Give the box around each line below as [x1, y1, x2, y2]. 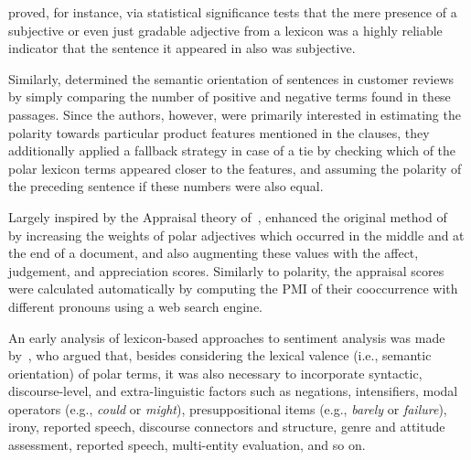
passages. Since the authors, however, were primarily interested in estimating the [8, 104, 461, 123]
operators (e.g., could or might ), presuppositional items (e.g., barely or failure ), [8, 399, 447, 418]
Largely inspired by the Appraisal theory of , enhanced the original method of [8, 207, 447, 226]
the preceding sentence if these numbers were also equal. [8, 177, 324, 196]
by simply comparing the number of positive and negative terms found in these [8, 87, 451, 106]
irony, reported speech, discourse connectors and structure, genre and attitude [8, 417, 445, 436]
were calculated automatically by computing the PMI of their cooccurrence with [8, 279, 458, 298]
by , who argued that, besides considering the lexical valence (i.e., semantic [8, 346, 432, 365]
